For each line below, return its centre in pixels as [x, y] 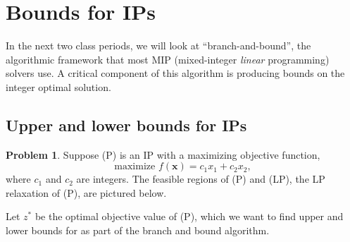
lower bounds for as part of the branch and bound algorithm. [138, 230]
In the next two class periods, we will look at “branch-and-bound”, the [158, 46]
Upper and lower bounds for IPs [126, 125]
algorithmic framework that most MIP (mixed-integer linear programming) [168, 59]
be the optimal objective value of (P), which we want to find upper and [189, 216]
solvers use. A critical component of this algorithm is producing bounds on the [175, 73]
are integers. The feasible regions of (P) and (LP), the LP [201, 179]
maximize [135, 167]
